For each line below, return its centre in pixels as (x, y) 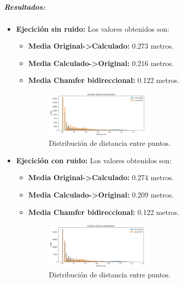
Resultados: (25, 6)
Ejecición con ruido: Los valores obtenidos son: (94, 160)
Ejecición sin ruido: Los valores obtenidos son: (93, 28)
